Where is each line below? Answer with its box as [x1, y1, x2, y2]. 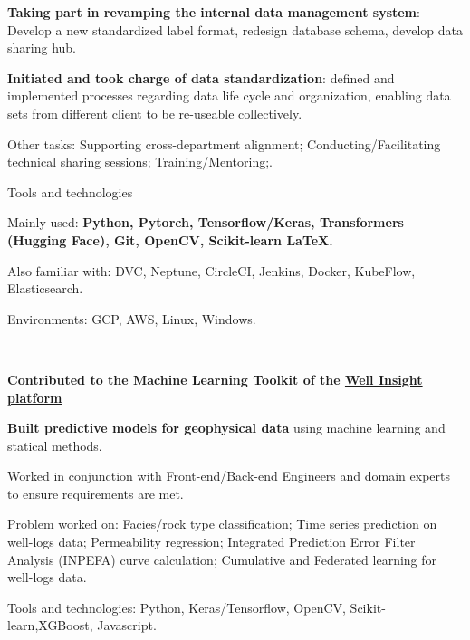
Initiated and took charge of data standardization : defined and [7, 68, 395, 87]
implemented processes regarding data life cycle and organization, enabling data [7, 86, 451, 105]
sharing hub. [7, 38, 76, 57]
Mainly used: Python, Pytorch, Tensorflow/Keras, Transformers [7, 213, 404, 232]
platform [7, 387, 62, 406]
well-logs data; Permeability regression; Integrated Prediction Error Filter [7, 532, 416, 551]
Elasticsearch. [7, 279, 83, 298]
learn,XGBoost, [7, 616, 93, 635]
